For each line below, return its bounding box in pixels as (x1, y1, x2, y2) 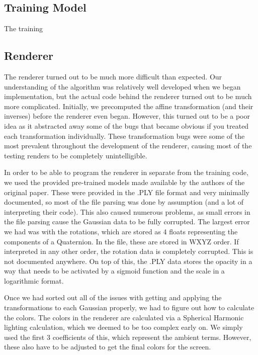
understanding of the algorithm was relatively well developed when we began (4, 81, 241, 92)
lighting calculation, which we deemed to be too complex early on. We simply (4, 322, 243, 332)
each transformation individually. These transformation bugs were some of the (4, 130, 245, 141)
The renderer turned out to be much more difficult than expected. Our (4, 71, 222, 81)
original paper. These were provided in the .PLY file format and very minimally (4, 187, 250, 197)
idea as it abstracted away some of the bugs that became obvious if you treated (4, 120, 249, 131)
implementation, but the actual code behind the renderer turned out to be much (4, 91, 252, 102)
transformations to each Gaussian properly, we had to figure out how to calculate (4, 302, 254, 313)
